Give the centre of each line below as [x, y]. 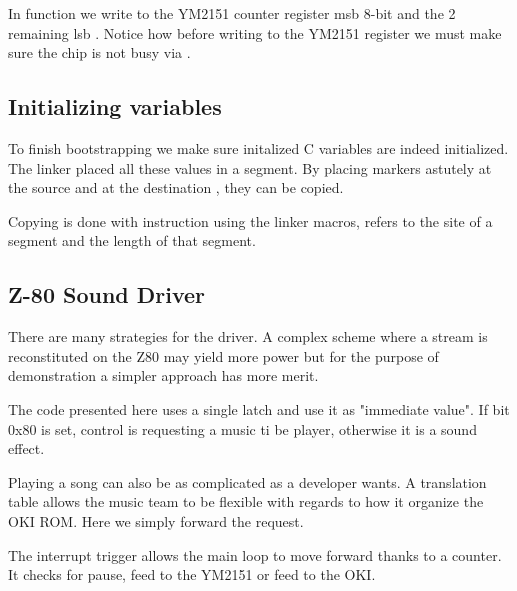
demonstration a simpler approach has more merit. [163, 375]
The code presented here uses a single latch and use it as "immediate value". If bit [259, 408]
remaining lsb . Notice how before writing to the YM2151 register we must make [255, 32]
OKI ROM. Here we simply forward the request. [156, 520]
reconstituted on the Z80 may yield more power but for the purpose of [223, 355]
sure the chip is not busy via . [99, 52]
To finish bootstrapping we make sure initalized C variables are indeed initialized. [258, 147]
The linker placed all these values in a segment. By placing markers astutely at [250, 167]
